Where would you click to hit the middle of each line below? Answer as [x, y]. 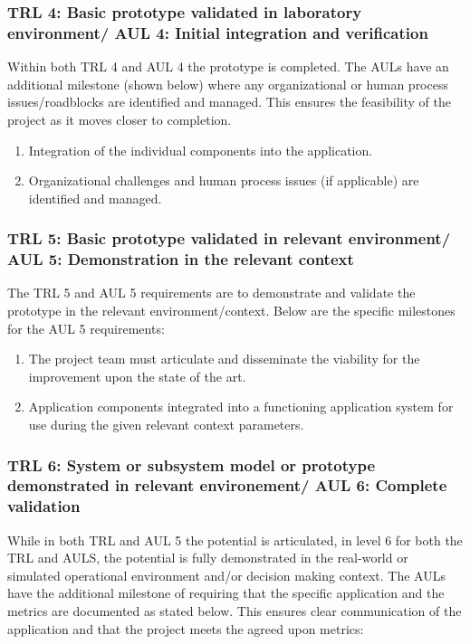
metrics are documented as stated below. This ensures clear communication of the [235, 611]
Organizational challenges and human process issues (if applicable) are [224, 180]
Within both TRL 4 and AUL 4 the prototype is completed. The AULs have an [228, 66]
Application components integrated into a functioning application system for [241, 407]
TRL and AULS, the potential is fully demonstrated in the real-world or [208, 558]
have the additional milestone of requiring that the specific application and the [226, 593]
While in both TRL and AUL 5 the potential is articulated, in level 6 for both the [235, 540]
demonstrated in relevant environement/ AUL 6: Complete [227, 485]
